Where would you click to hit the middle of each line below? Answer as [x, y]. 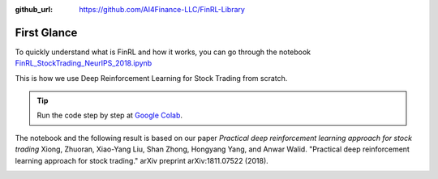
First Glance [46, 32]
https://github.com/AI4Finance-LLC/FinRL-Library [162, 9]
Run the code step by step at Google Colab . [109, 115]
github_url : [34, 9]
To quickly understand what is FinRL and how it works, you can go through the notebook [163, 52]
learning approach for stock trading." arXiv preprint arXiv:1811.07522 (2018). [142, 160]
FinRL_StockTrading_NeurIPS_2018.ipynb [84, 63]
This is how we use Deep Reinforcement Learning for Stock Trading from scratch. [151, 78]
